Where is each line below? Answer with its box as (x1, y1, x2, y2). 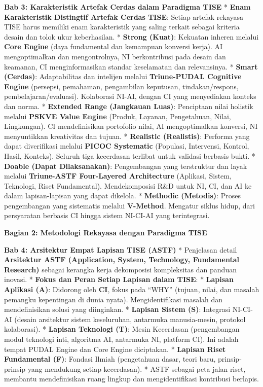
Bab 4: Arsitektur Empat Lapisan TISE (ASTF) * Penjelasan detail (4, 244, 237, 255)
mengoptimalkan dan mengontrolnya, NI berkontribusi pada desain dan (4, 51, 226, 61)
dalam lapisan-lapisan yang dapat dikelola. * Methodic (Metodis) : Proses (4, 190, 241, 201)
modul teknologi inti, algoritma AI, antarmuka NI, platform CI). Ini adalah (4, 334, 239, 344)
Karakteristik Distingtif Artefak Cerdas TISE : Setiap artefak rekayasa (4, 11, 244, 22)
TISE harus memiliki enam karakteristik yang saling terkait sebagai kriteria (4, 21, 240, 32)
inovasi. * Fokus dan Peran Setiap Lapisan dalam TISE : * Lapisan (4, 274, 234, 285)
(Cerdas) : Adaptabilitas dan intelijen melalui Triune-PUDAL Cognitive (4, 71, 242, 82)
